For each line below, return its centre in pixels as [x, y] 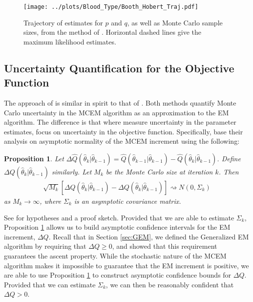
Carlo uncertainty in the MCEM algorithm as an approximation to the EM [116, 112]
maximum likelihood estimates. [70, 41]
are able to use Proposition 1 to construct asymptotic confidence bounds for [118, 275]
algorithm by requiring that [45, 246]
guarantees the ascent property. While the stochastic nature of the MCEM [115, 256]
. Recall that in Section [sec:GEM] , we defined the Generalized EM [149, 236]
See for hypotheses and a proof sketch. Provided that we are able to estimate [119, 217]
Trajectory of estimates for [63, 22]
